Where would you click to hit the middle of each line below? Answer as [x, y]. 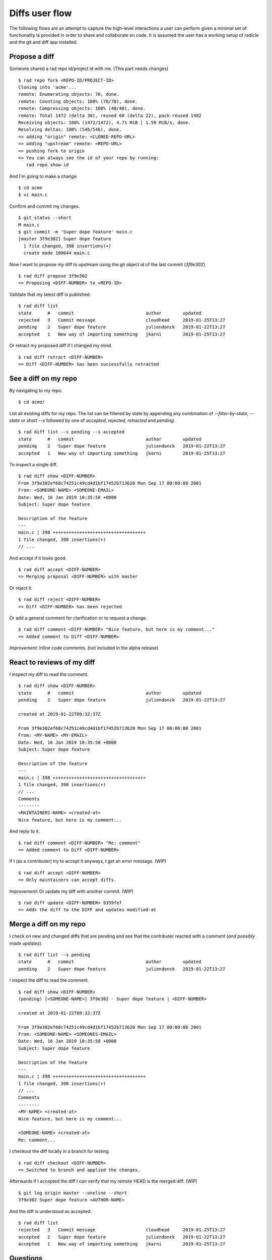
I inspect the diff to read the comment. [49, 980]
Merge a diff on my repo [47, 924]
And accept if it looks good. [38, 558]
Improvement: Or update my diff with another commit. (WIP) [71, 891]
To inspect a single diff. [33, 464]
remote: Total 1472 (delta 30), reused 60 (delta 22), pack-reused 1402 [110, 115]
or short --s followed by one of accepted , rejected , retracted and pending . [98, 420]
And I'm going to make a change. [44, 176]
